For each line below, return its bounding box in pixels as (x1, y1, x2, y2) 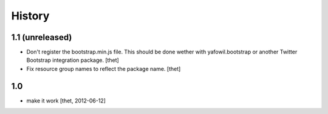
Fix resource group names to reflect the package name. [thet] (26, 65, 181, 72)
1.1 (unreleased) (11, 32, 72, 42)
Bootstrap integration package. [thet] (26, 56, 120, 64)
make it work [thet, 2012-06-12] (26, 97, 106, 104)
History (11, 9, 50, 22)
